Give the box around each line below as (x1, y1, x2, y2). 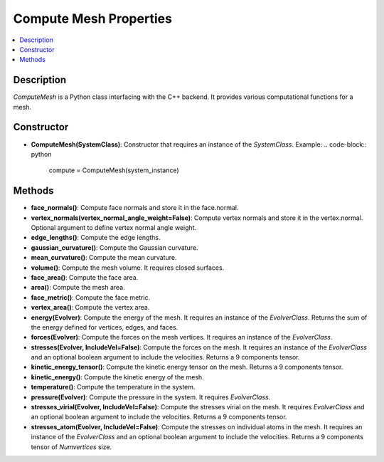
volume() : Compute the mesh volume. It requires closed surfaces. (31, 263, 225, 272)
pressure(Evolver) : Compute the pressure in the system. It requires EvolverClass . (31, 392, 271, 401)
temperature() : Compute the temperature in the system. (31, 383, 196, 392)
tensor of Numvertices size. (31, 442, 112, 451)
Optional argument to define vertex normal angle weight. (31, 224, 197, 231)
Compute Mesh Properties (13, 11, 172, 26)
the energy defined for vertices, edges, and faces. (31, 322, 178, 331)
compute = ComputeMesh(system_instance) (48, 166, 179, 174)
